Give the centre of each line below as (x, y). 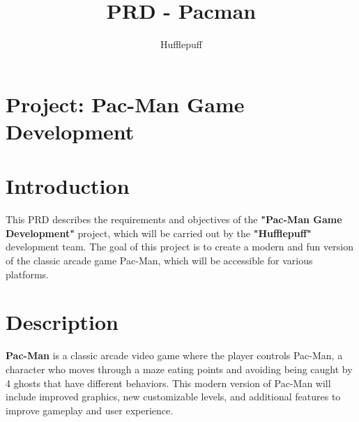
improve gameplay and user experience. (90, 410)
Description (62, 322)
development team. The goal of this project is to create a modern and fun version (179, 247)
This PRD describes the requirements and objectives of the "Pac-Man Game (174, 219)
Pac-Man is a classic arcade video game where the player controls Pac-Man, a (174, 355)
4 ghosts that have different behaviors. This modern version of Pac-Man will (168, 383)
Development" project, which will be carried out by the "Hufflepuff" (159, 233)
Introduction (68, 186)
